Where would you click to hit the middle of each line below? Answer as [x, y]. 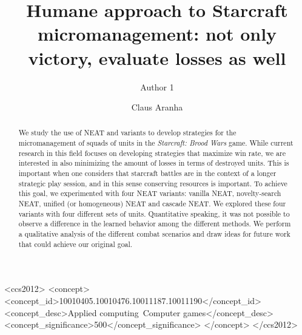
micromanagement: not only [157, 34]
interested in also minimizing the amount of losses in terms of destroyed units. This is [154, 163]
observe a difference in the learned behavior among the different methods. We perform [155, 224]
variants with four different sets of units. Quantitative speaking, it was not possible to [154, 213]
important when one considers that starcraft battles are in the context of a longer [147, 173]
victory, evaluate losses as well [157, 57]
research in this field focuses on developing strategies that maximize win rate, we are [152, 153]
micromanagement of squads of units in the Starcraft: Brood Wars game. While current [156, 143]
